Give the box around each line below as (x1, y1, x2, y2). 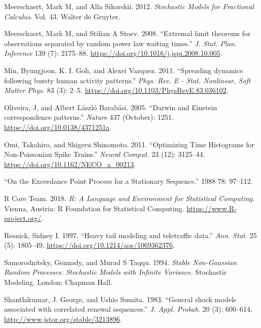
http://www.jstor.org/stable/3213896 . (4, 313, 122, 324)
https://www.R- (186, 203, 237, 213)
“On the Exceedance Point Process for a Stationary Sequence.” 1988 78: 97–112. (4, 176, 253, 186)
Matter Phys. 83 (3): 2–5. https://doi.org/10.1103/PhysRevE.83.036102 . (4, 85, 229, 95)
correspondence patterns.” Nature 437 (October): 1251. (4, 112, 174, 122)
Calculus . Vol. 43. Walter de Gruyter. (4, 11, 120, 21)
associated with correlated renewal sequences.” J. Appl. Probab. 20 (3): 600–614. (4, 304, 252, 314)
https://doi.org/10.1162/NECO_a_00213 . (4, 158, 136, 169)
